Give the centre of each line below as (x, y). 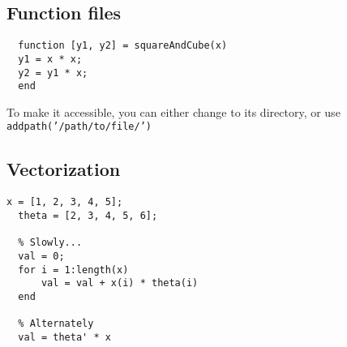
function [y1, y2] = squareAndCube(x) (123, 46)
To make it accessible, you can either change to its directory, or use (173, 111)
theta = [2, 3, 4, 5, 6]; (88, 215)
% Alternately (56, 324)
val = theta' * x (64, 337)
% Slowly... (50, 243)
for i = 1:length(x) (73, 270)
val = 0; (41, 256)
